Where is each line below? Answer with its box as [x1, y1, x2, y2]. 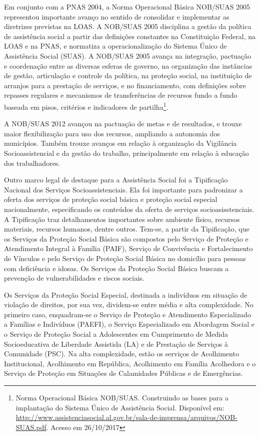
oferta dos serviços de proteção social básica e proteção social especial [4, 194, 217, 204]
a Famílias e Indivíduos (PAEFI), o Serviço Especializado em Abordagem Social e [4, 319, 255, 329]
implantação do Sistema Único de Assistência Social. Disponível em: [15, 402, 224, 412]
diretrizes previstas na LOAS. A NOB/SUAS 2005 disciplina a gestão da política [4, 21, 251, 32]
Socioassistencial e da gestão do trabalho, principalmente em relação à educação [4, 147, 249, 158]
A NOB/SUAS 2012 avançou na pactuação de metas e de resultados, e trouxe [4, 118, 242, 129]
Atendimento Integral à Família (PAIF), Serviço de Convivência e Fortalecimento [4, 243, 253, 254]
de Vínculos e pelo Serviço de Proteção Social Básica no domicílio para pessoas [4, 253, 246, 263]
